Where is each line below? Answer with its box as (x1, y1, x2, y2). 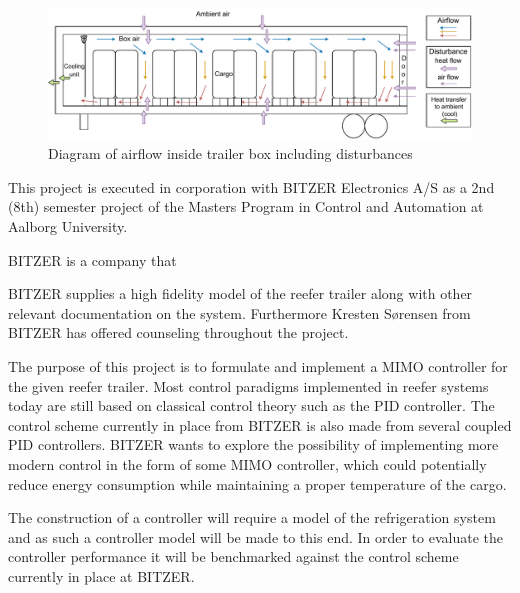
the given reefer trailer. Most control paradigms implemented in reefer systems (8, 375, 489, 396)
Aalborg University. (8, 216, 128, 237)
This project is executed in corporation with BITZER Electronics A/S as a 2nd (8, 176, 495, 197)
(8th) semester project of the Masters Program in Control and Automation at (8, 196, 484, 217)
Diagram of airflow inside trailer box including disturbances (48, 143, 413, 164)
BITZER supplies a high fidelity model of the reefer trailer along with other (8, 283, 473, 304)
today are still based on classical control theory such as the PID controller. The (8, 395, 495, 416)
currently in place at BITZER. (8, 565, 195, 586)
